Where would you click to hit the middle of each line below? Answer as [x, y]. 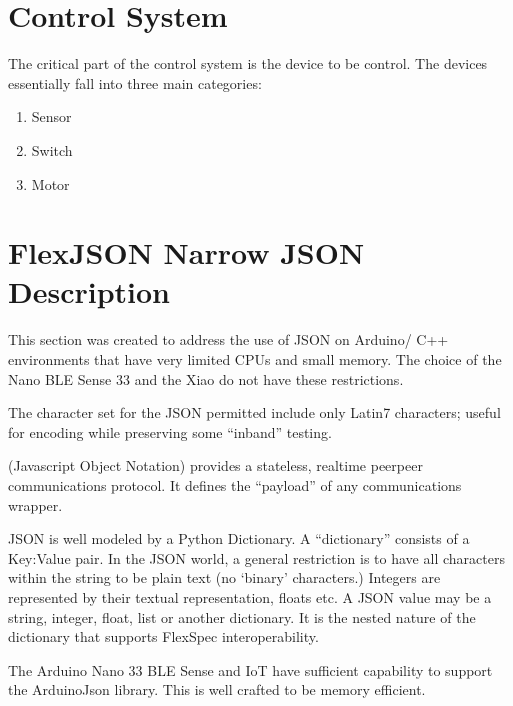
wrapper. [35, 504]
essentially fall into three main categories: [135, 82]
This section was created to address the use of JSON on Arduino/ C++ [228, 339]
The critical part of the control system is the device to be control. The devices [248, 63]
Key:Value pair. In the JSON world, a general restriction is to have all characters [256, 557]
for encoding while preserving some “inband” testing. [170, 431]
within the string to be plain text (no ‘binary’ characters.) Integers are [224, 577]
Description [89, 291]
